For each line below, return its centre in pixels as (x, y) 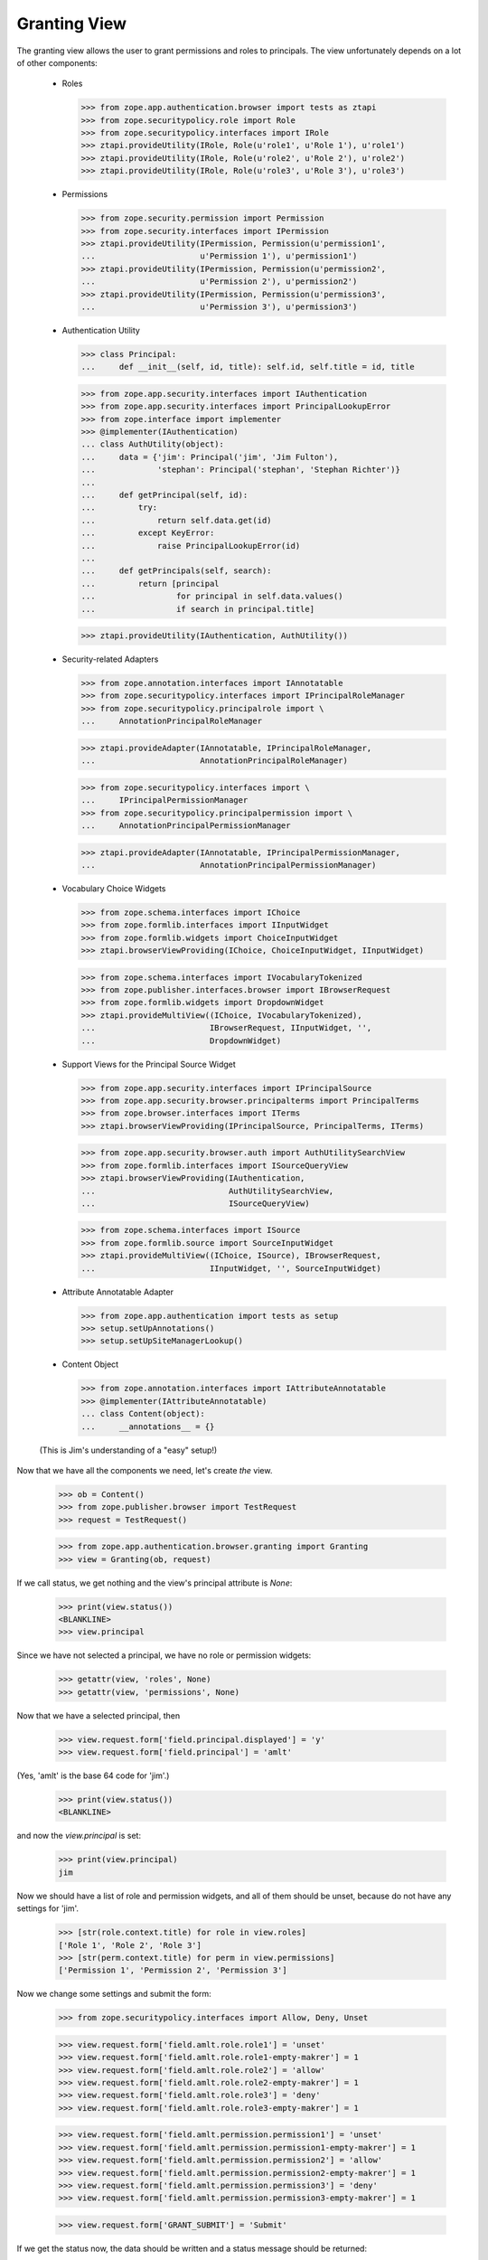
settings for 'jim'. (47, 1908)
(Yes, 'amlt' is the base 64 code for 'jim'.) (93, 1775)
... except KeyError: (148, 533)
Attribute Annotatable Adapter (117, 1292)
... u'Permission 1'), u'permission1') (219, 256)
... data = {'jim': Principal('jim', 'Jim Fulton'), (210, 457)
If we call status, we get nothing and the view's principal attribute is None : (155, 1583)
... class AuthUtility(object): (153, 444)
